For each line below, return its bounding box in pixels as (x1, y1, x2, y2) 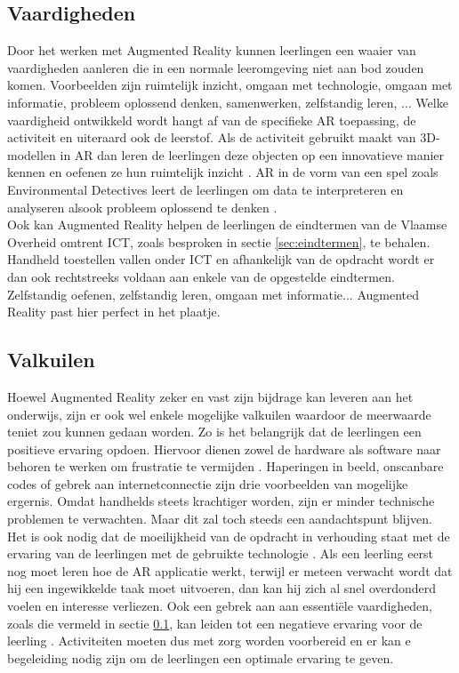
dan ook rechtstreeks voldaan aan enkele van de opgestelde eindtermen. (7, 267, 395, 285)
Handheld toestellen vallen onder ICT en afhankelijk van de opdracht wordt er (7, 250, 435, 268)
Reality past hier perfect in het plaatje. (7, 302, 221, 321)
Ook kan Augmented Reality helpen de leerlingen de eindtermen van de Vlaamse (7, 215, 447, 234)
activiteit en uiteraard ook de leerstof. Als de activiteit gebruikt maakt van (7, 128, 416, 147)
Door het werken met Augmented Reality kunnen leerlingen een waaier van (7, 41, 416, 60)
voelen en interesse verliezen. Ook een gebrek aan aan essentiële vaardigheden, (7, 597, 432, 615)
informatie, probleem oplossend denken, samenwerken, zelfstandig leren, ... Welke (7, 92, 448, 111)
